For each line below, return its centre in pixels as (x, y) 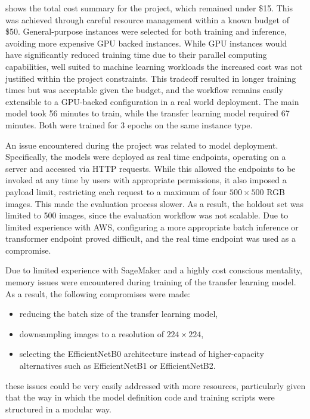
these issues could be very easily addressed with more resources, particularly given (156, 385)
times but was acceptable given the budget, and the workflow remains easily (144, 90)
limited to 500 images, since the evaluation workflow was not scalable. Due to (147, 215)
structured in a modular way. (58, 409)
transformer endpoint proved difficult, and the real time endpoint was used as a (151, 238)
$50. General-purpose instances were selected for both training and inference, (146, 31)
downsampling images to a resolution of (92, 333)
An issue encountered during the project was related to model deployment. (142, 145)
